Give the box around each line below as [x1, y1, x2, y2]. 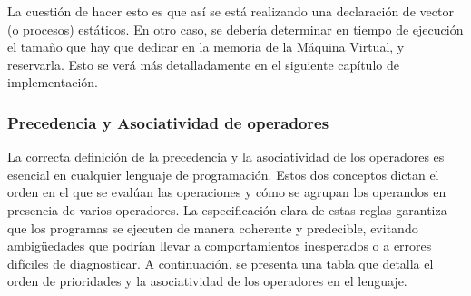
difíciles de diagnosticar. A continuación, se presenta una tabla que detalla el [7, 253, 434, 272]
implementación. [7, 73, 98, 92]
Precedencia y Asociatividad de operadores [7, 111, 329, 133]
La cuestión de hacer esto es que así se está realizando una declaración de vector [7, 2, 454, 20]
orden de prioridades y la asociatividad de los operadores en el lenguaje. [7, 271, 407, 291]
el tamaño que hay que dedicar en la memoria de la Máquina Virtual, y [7, 37, 405, 56]
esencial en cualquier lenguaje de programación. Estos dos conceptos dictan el [7, 164, 439, 183]
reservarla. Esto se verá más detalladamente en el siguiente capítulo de [7, 54, 399, 74]
